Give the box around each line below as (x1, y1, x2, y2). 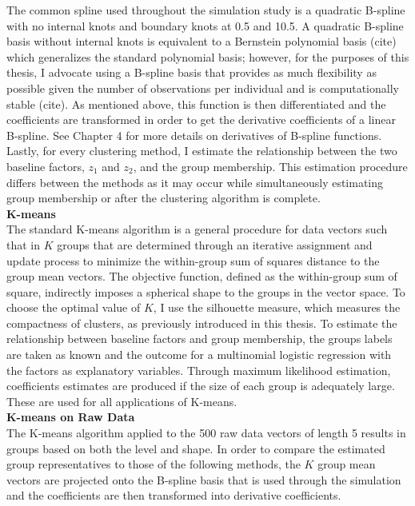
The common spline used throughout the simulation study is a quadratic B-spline (6, 2, 405, 18)
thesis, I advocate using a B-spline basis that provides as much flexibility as (6, 64, 377, 81)
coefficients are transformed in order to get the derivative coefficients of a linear (6, 111, 396, 128)
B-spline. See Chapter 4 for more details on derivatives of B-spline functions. (6, 126, 382, 143)
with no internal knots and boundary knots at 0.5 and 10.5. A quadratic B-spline (6, 17, 404, 34)
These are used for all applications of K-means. (6, 392, 237, 409)
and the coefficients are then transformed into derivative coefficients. (6, 487, 341, 504)
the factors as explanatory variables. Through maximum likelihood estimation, (6, 361, 391, 378)
